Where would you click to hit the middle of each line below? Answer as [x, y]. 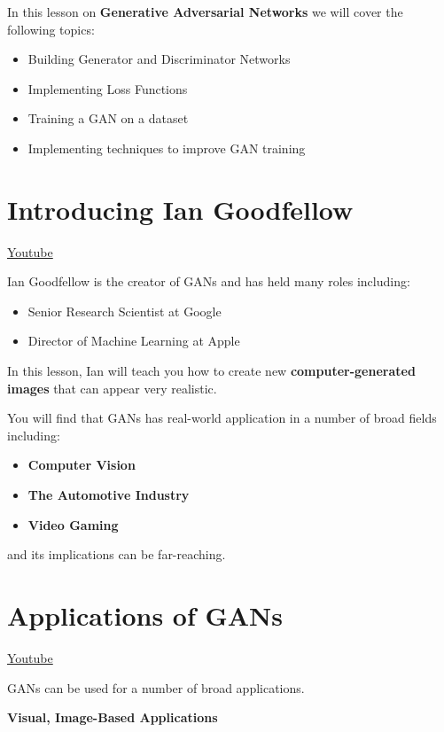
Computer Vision [82, 465]
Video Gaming [73, 524]
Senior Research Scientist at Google [125, 311]
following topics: [51, 29]
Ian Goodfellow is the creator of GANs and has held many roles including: [209, 281]
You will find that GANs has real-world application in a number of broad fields [222, 418]
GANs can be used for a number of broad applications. [156, 687]
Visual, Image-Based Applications [113, 717]
